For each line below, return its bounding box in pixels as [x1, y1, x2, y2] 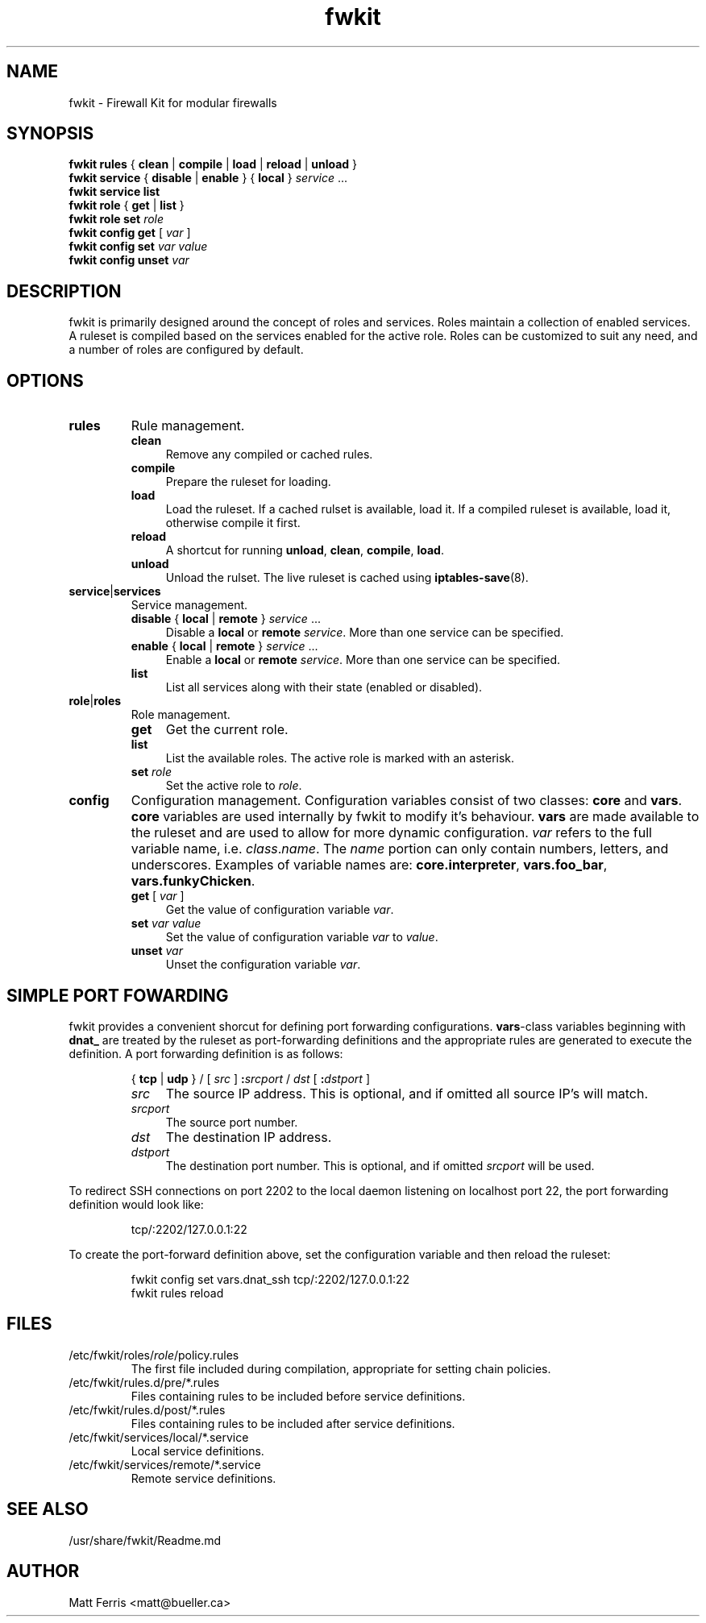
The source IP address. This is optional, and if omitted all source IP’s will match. [165, 1085, 649, 1102]
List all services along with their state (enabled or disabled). [165, 680, 483, 695]
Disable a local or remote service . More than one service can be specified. [165, 625, 564, 640]
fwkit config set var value [69, 239, 208, 254]
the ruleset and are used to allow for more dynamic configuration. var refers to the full [131, 824, 652, 841]
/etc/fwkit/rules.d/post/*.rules [69, 1402, 226, 1417]
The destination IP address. [165, 1128, 332, 1145]
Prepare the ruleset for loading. [165, 475, 331, 489]
